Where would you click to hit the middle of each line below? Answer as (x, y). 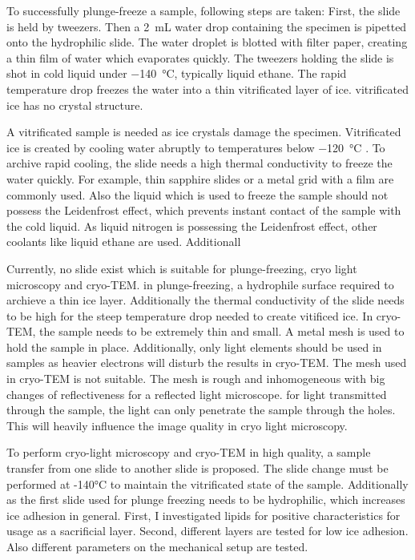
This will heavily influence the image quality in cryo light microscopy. (177, 425)
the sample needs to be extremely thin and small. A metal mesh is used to (222, 331)
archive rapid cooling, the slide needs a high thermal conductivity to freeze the (199, 163)
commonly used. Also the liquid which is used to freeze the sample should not (197, 194)
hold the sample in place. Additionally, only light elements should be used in (194, 346)
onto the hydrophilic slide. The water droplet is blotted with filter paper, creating (207, 42)
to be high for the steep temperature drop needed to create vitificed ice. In (190, 315)
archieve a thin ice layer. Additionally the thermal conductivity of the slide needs (205, 300)
